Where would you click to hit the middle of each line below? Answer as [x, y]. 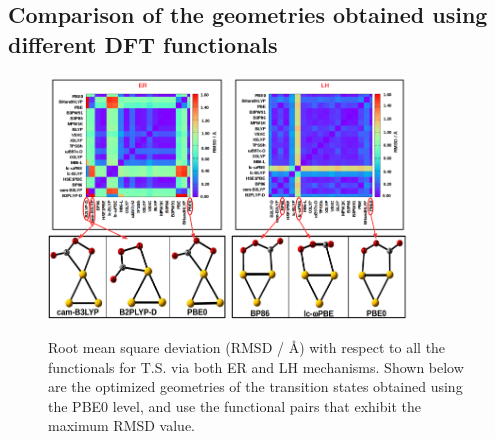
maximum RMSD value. [121, 425]
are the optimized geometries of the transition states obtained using [255, 386]
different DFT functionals [143, 43]
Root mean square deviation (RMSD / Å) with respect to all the [247, 347]
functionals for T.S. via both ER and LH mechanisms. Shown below [256, 366]
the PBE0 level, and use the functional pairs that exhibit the [234, 405]
